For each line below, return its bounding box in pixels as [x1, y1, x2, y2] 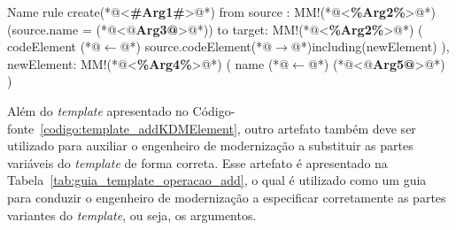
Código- [192, 101, 236, 119]
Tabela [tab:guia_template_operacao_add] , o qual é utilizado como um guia [7, 171, 427, 189]
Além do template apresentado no [7, 101, 189, 119]
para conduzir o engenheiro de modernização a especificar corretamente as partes [7, 188, 446, 206]
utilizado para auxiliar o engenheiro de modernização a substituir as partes [7, 136, 413, 155]
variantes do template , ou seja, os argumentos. [7, 205, 257, 224]
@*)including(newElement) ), [290, 37, 450, 56]
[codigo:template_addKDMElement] [40, 119, 237, 137]
